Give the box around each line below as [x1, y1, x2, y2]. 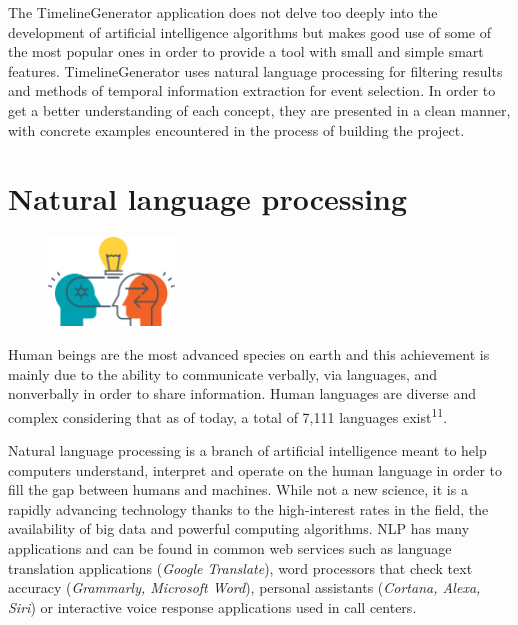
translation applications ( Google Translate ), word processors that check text [8, 557, 473, 578]
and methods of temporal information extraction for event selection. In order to [8, 80, 496, 101]
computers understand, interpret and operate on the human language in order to [8, 459, 502, 480]
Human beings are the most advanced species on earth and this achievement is [8, 343, 490, 364]
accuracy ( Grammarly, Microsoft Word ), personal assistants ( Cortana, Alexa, [8, 577, 481, 598]
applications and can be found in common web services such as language [8, 537, 452, 558]
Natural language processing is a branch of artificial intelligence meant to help [8, 439, 487, 460]
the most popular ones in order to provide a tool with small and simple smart [8, 41, 484, 62]
